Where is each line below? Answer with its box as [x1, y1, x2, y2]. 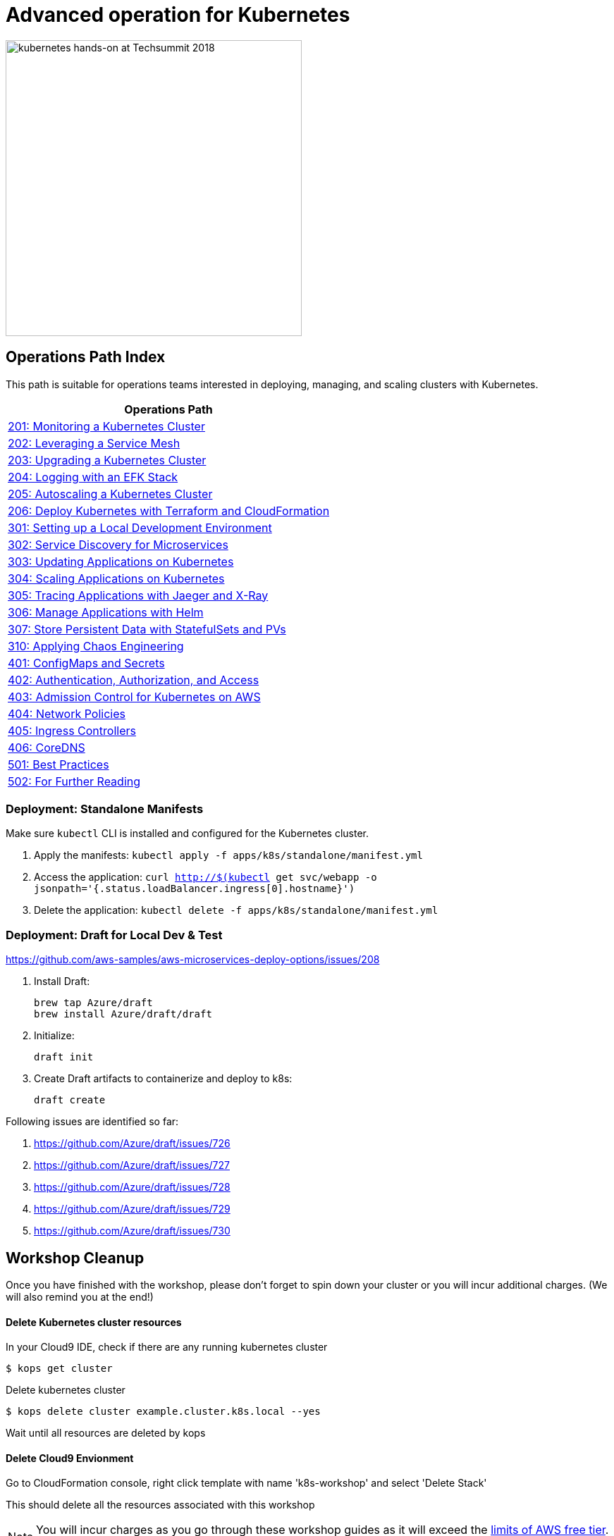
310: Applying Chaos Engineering [8, 638, 184, 653]
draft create [34, 1094, 106, 1106]
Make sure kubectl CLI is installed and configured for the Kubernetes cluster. [6, 827, 369, 840]
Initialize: [34, 1029, 75, 1042]
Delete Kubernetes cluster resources [6, 1315, 182, 1328]
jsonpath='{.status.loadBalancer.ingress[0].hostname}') [34, 883, 355, 895]
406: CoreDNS [8, 740, 85, 755]
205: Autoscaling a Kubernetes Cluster [8, 486, 213, 501]
